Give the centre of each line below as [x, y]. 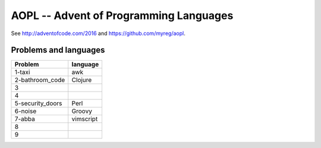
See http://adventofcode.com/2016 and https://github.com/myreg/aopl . [98, 33]
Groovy [82, 111]
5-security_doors [38, 103]
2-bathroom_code [40, 80]
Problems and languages [58, 50]
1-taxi [22, 73]
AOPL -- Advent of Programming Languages [122, 15]
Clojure [82, 80]
